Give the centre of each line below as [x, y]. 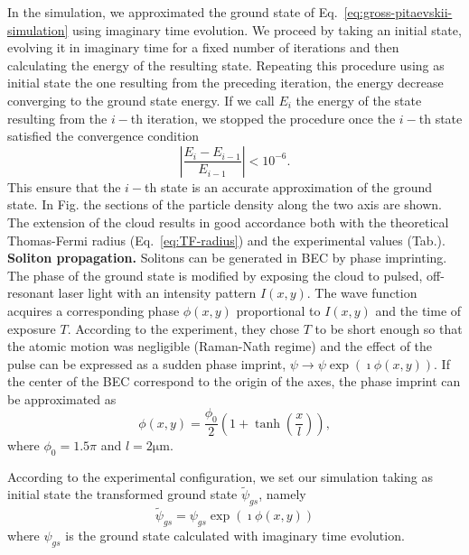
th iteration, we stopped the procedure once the [263, 118]
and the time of [418, 310]
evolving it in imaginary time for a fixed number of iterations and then [203, 47]
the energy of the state [359, 100]
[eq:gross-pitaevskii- [398, 12]
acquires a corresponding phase [94, 310]
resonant [31, 293]
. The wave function [362, 293]
